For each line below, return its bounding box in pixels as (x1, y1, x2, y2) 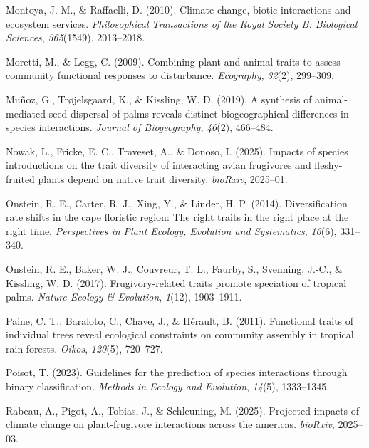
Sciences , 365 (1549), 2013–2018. (6, 30, 145, 45)
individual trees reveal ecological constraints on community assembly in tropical (6, 327, 354, 342)
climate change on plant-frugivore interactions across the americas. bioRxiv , (6, 417, 335, 432)
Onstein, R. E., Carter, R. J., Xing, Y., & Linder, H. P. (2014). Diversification (6, 195, 348, 210)
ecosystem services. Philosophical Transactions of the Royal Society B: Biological (6, 16, 358, 31)
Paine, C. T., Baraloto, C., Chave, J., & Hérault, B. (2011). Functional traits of (6, 313, 354, 328)
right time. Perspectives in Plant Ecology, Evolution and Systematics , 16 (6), (6, 223, 337, 238)
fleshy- (314, 157, 343, 172)
